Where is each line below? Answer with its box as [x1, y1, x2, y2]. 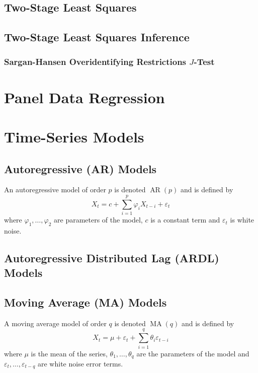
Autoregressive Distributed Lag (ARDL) [4, 250, 219, 265]
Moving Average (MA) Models [4, 294, 167, 310]
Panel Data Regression [4, 87, 165, 107]
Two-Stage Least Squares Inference [4, 29, 190, 45]
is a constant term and [150, 214, 220, 225]
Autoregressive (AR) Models [4, 161, 157, 176]
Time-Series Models [4, 126, 144, 146]
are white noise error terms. [38, 358, 123, 369]
